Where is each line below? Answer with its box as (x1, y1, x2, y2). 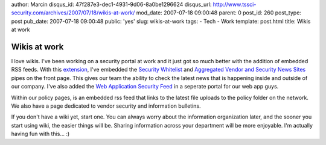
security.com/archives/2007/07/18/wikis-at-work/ (11, 9, 135, 16)
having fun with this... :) (11, 130, 70, 138)
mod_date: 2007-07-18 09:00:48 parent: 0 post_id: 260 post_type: (136, 9, 302, 16)
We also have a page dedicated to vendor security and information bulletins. (11, 102, 202, 110)
